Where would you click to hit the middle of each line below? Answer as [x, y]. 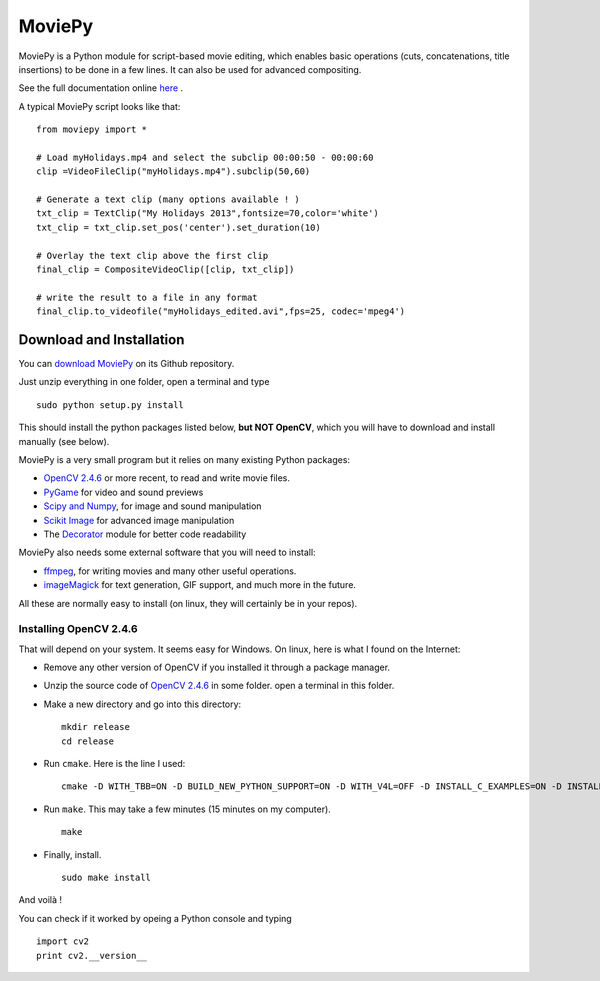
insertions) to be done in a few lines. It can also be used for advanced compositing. [190, 69]
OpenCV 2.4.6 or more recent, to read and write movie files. [166, 478]
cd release [88, 741]
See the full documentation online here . [101, 88]
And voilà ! [40, 900]
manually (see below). [64, 441]
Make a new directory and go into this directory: [142, 704]
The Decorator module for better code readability [145, 534]
